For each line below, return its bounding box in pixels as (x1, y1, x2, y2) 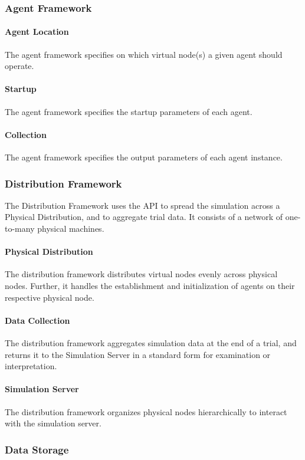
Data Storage (5, 442, 69, 456)
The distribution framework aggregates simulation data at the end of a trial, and (5, 336, 297, 349)
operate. (5, 60, 34, 72)
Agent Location (5, 25, 69, 38)
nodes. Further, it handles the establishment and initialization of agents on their (5, 280, 295, 291)
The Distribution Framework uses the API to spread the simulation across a (5, 199, 280, 211)
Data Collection (5, 314, 70, 326)
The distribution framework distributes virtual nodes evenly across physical (5, 268, 278, 280)
